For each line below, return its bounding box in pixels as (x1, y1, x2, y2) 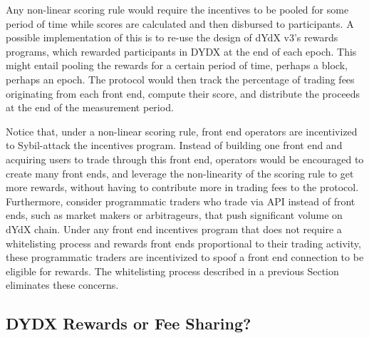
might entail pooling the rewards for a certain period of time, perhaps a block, (6, 58, 348, 73)
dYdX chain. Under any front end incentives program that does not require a (6, 221, 342, 236)
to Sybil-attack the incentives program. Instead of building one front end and (6, 138, 343, 153)
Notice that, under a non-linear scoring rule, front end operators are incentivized (6, 123, 358, 138)
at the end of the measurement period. (6, 100, 174, 115)
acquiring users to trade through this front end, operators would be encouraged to (6, 151, 364, 166)
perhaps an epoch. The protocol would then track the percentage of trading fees (6, 71, 355, 86)
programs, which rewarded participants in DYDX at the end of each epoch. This (6, 43, 357, 58)
